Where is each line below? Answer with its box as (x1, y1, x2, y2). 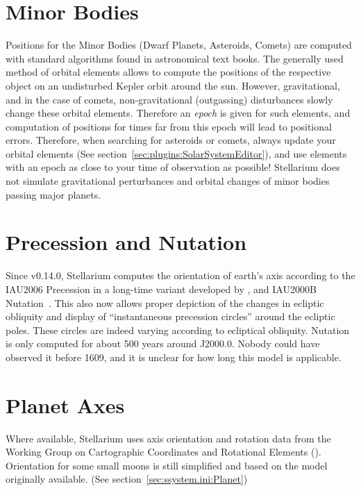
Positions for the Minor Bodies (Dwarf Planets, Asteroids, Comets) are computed (6, 38, 352, 52)
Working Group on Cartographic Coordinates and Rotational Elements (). (6, 444, 321, 459)
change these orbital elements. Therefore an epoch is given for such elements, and (6, 106, 351, 120)
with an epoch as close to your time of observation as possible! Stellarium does (6, 160, 340, 174)
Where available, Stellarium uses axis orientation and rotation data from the (6, 431, 331, 445)
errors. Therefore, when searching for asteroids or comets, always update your (6, 133, 336, 147)
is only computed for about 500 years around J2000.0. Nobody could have (6, 336, 320, 351)
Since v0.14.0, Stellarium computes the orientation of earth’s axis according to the (6, 268, 355, 283)
